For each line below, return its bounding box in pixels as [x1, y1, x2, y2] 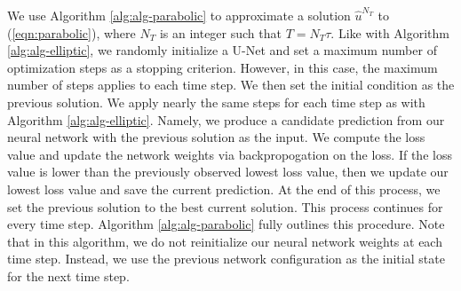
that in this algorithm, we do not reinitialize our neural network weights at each [7, 232, 442, 250]
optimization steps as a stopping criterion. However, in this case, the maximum [7, 58, 438, 76]
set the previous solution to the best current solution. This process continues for [7, 197, 443, 216]
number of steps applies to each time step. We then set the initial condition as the [7, 75, 455, 94]
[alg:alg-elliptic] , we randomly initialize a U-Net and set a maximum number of [7, 41, 437, 59]
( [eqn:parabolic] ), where [7, 23, 136, 42]
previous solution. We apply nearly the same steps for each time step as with [7, 92, 425, 111]
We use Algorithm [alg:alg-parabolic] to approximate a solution [7, 6, 351, 24]
